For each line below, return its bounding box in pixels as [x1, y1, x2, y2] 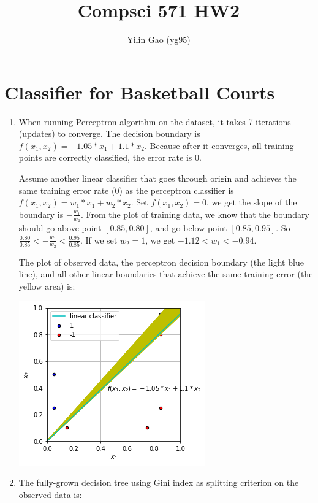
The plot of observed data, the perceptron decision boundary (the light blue [18, 255, 304, 268]
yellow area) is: [18, 280, 75, 293]
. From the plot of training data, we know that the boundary [80, 207, 309, 220]
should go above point [18, 221, 102, 234]
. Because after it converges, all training [145, 139, 294, 152]
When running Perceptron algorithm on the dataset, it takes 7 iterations [18, 115, 291, 128]
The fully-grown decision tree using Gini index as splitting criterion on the [18, 476, 299, 489]
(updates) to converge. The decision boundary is [18, 127, 200, 140]
